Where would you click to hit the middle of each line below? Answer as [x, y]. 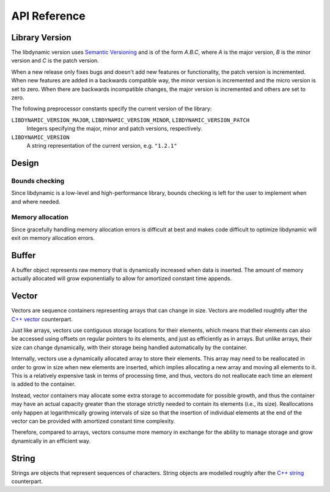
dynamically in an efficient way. [51, 441]
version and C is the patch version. [55, 60]
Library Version [41, 38]
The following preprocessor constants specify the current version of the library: [112, 109]
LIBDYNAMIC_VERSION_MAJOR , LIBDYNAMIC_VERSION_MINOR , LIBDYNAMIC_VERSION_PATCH [130, 120]
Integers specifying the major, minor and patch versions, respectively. [114, 129]
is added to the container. [43, 384]
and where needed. [36, 201]
